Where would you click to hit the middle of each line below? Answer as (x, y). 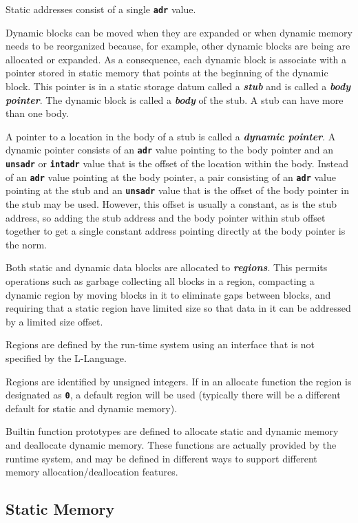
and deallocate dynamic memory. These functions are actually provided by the (171, 445)
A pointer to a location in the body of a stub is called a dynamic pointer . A (171, 136)
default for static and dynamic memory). (92, 408)
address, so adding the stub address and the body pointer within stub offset (166, 217)
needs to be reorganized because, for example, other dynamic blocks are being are (178, 46)
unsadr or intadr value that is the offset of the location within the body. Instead (177, 163)
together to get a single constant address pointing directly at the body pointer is (176, 231)
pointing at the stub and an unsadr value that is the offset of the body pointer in (178, 190)
